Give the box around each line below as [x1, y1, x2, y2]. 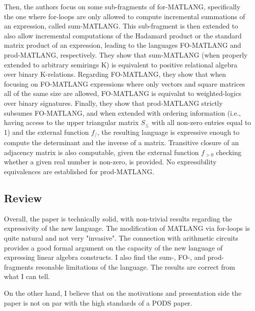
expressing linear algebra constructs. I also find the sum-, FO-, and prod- [4, 252, 224, 262]
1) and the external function [4, 126, 89, 137]
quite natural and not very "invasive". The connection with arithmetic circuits [4, 232, 238, 243]
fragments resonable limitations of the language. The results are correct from [4, 261, 235, 272]
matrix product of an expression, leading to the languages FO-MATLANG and [4, 40, 241, 50]
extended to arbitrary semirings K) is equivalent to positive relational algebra [4, 59, 238, 69]
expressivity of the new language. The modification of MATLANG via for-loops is [4, 223, 250, 233]
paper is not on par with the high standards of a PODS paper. [4, 297, 193, 308]
